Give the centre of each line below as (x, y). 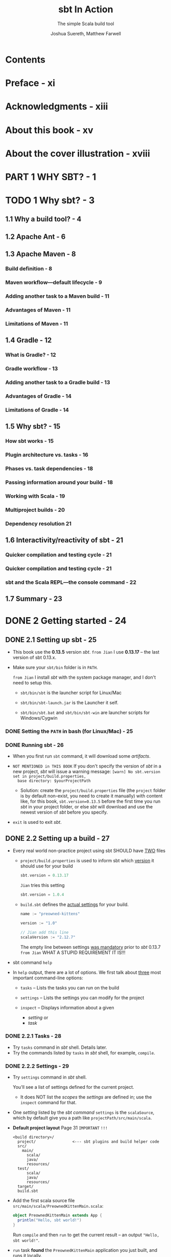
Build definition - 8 (29, 269)
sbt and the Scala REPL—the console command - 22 (71, 582)
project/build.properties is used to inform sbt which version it (87, 861)
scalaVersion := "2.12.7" (48, 937)
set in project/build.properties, (49, 777)
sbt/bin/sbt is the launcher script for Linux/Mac (71, 693)
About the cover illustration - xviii (78, 154)
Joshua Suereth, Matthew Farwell (86, 33)
